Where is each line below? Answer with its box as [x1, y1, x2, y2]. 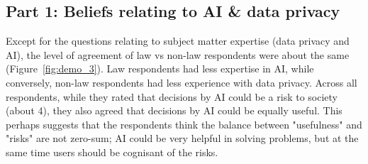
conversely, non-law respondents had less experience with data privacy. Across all [6, 75, 357, 89]
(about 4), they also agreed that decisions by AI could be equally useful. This [6, 103, 342, 118]
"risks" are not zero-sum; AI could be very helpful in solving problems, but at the [6, 131, 359, 146]
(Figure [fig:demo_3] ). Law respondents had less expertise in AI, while [6, 61, 314, 76]
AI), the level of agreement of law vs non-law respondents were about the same [6, 47, 350, 62]
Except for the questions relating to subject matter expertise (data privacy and [6, 33, 350, 48]
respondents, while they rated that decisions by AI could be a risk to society [6, 89, 338, 104]
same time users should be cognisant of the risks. [6, 144, 218, 159]
